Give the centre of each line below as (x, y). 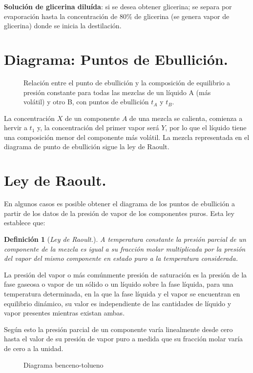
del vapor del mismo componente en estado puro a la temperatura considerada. (121, 258)
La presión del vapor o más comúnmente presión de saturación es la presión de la (126, 274)
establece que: (25, 223)
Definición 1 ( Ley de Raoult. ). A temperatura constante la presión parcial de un (125, 239)
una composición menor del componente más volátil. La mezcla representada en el (127, 137)
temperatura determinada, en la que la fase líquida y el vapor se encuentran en (122, 293)
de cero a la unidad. (34, 348)
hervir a (16, 128)
